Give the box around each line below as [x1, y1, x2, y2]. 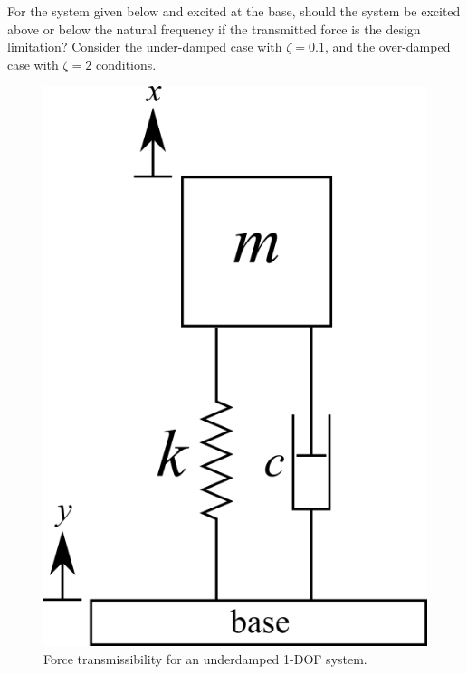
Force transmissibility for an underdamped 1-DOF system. [43, 649, 367, 668]
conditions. [95, 54, 157, 73]
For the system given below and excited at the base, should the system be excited [7, 2, 461, 20]
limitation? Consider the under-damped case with [7, 37, 282, 56]
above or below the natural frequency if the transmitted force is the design [7, 19, 421, 38]
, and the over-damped [324, 37, 451, 56]
